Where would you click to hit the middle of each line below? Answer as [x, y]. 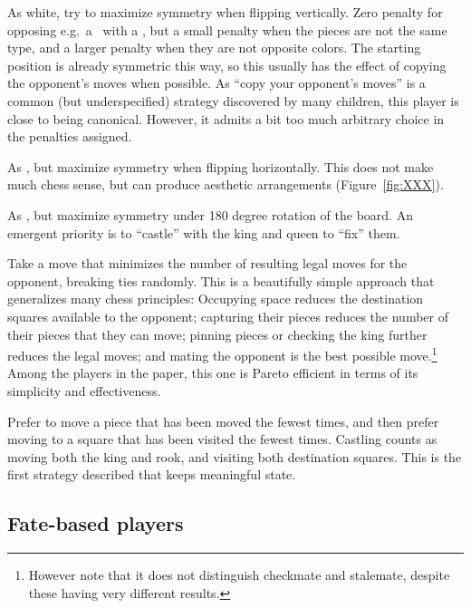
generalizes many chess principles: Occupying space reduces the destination [216, 299]
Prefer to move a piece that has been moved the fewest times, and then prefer [223, 421]
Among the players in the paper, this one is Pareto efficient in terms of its [213, 373]
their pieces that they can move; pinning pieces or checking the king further [217, 334]
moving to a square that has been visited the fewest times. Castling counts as [222, 439]
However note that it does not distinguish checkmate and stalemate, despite [239, 575]
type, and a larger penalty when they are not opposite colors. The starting [214, 48]
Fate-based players [96, 523]
